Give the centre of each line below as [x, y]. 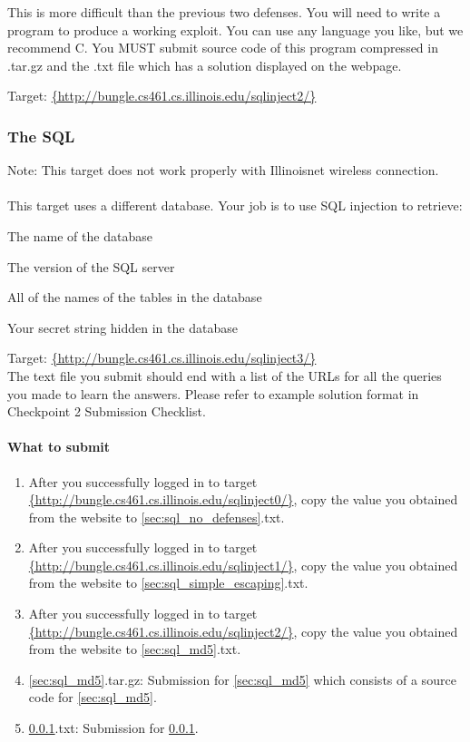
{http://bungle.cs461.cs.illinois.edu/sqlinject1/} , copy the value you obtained [243, 565]
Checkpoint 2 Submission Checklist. [107, 411]
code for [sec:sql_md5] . [93, 697]
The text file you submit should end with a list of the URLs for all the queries [225, 375]
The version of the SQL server [91, 266]
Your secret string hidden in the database [122, 327]
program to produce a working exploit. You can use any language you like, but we [235, 29]
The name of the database [80, 235]
